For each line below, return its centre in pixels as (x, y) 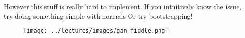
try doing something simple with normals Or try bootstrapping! (98, 15)
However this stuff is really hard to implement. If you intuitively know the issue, (123, 6)
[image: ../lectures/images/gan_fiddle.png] (96, 31)
